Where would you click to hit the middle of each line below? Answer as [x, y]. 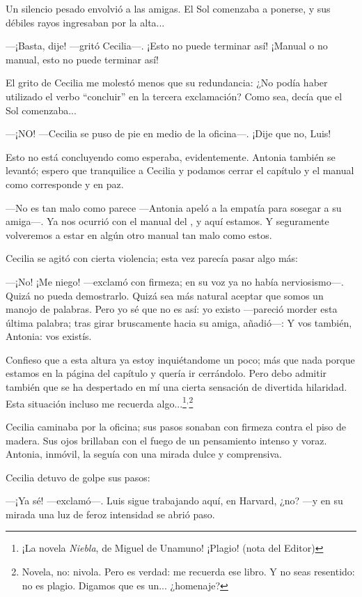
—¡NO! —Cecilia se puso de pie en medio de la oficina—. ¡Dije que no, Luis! [168, 133]
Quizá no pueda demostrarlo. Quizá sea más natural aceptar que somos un [165, 295]
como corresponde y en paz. [65, 184]
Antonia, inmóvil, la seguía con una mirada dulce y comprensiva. [144, 454]
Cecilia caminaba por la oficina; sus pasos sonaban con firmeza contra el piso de [176, 426]
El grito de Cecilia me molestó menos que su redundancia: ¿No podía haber [167, 83]
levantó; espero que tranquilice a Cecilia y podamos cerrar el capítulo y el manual [180, 170]
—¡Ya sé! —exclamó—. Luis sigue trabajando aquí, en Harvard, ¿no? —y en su [174, 501]
